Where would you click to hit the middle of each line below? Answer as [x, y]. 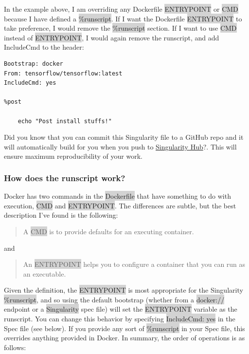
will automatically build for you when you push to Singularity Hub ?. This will [120, 146]
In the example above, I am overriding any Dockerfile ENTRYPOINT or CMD [121, 9]
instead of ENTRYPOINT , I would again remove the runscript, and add [112, 37]
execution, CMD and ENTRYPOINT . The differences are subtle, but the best [120, 205]
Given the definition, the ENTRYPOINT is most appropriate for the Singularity [124, 290]
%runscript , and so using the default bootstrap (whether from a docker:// [114, 299]
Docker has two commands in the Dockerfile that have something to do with [117, 196]
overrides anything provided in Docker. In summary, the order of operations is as [124, 338]
